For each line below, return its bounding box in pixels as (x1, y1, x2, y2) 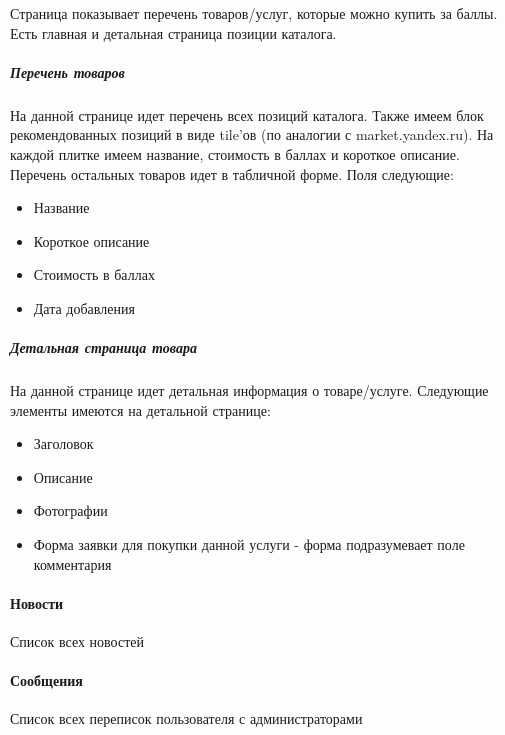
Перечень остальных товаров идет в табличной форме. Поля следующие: (10, 163, 454, 184)
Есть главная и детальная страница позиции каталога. (10, 22, 337, 43)
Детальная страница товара (10, 337, 197, 358)
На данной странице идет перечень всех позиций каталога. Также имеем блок (10, 104, 484, 125)
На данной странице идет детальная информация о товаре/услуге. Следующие (10, 380, 489, 401)
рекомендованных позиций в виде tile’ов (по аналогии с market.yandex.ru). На (10, 124, 494, 145)
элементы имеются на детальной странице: (10, 399, 271, 420)
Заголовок (33, 433, 94, 454)
